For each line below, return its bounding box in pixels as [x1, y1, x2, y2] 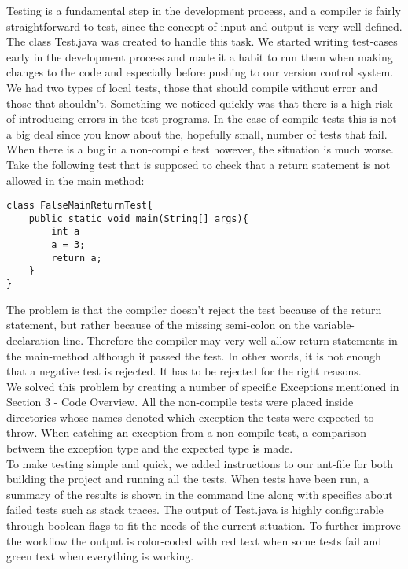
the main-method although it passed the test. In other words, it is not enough [6, 347, 381, 364]
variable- [313, 316, 355, 333]
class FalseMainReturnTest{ [6, 200, 153, 212]
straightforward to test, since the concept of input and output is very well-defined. [6, 17, 402, 34]
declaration [6, 331, 60, 348]
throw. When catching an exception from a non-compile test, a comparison [6, 424, 366, 441]
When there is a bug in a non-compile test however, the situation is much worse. [6, 141, 394, 157]
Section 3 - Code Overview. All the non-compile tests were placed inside [6, 393, 354, 410]
